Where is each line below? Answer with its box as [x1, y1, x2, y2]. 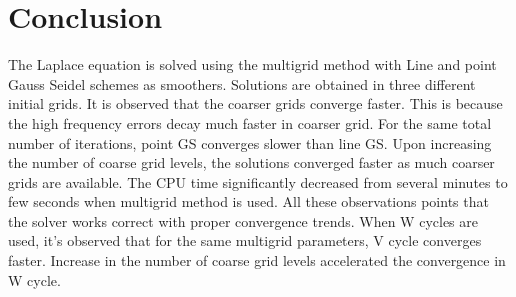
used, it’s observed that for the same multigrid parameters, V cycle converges [8, 230, 482, 251]
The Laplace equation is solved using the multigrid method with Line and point [8, 54, 497, 75]
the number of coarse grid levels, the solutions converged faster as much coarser [8, 152, 495, 173]
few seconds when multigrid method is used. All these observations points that [8, 191, 489, 212]
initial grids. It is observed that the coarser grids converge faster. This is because [8, 93, 503, 114]
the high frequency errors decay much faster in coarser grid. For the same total [8, 112, 492, 133]
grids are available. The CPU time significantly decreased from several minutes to [8, 171, 508, 192]
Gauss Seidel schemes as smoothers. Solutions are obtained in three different [8, 73, 476, 94]
